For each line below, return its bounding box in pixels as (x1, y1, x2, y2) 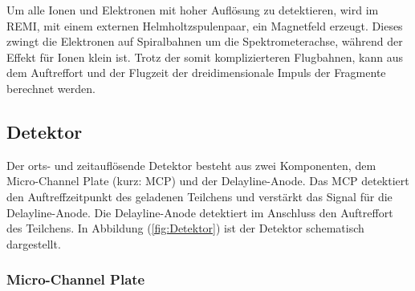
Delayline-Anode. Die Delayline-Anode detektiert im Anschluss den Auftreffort (6, 204, 393, 220)
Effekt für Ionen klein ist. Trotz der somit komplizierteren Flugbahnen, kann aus (6, 48, 403, 65)
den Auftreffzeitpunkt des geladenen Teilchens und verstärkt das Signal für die (6, 188, 393, 204)
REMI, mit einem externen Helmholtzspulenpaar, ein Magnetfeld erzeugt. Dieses (6, 17, 403, 34)
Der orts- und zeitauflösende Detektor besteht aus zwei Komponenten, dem (6, 156, 376, 173)
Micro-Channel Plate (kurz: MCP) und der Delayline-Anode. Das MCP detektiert (6, 172, 409, 189)
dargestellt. (6, 235, 61, 252)
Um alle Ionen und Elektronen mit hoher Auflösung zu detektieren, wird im (6, 2, 379, 18)
